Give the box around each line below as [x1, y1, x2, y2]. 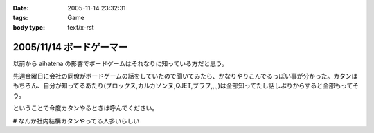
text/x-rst [67, 23, 94, 31]
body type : [12, 23, 45, 31]
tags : [12, 14, 28, 22]
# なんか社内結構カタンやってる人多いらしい [12, 116, 140, 125]
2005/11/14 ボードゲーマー [12, 41, 128, 53]
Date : [12, 4, 29, 12]
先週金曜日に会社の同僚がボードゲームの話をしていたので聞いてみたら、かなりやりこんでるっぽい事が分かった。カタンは [12, 72, 358, 81]
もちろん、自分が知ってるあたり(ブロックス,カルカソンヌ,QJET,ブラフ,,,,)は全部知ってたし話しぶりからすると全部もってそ [12, 81, 359, 90]
